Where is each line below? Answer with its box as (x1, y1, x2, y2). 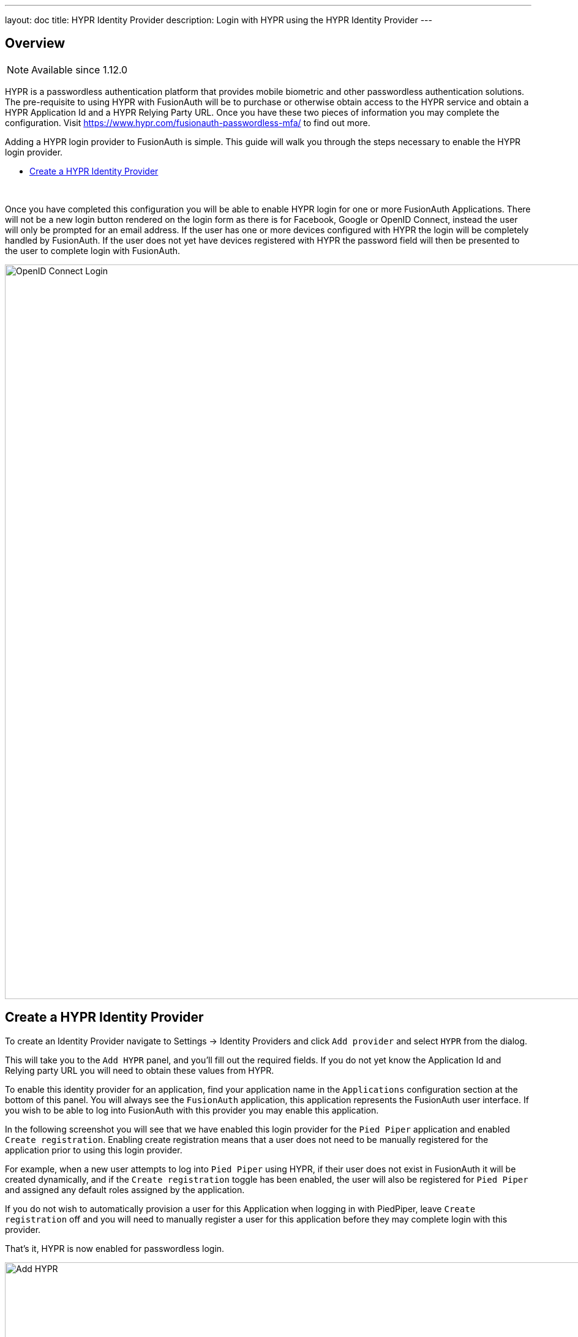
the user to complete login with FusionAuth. (5, 245, 181, 256)
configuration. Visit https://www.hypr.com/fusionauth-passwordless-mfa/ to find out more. (5, 117, 370, 128)
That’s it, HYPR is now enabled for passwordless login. (5, 1243, 225, 1254)
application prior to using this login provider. (5, 1144, 182, 1155)
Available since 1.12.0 (31, 63, 128, 76)
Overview (5, 36, 66, 51)
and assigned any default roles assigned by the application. (5, 1184, 245, 1195)
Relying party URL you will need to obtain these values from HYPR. (5, 1065, 274, 1076)
